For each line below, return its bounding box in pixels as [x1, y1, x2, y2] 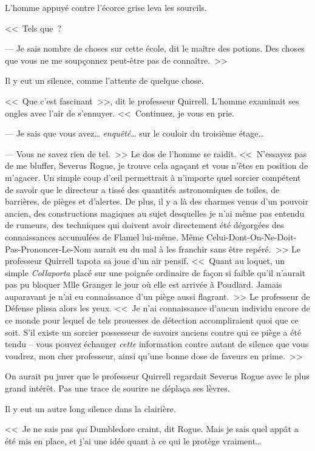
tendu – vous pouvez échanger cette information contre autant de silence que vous [5, 337, 309, 350]
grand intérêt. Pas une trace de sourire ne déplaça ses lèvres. [5, 382, 230, 395]
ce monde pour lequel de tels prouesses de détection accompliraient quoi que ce [5, 314, 299, 327]
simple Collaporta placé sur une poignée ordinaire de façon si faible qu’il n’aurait [5, 266, 306, 279]
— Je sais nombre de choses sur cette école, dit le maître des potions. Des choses [5, 42, 305, 55]
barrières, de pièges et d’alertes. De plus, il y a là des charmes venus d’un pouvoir [5, 195, 308, 208]
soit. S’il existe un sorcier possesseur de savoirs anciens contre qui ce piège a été [5, 325, 302, 338]
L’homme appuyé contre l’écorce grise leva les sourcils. [5, 1, 207, 13]
